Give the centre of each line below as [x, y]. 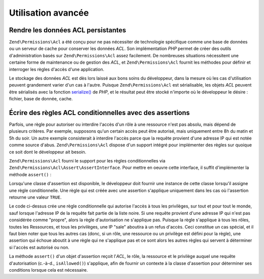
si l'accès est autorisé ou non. [39, 247]
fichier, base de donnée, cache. [41, 99]
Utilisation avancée [49, 13]
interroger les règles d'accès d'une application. [57, 69]
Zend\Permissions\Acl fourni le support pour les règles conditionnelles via [87, 161]
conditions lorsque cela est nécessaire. [48, 270]
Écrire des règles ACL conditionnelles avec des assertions [99, 113]
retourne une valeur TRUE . [35, 197]
